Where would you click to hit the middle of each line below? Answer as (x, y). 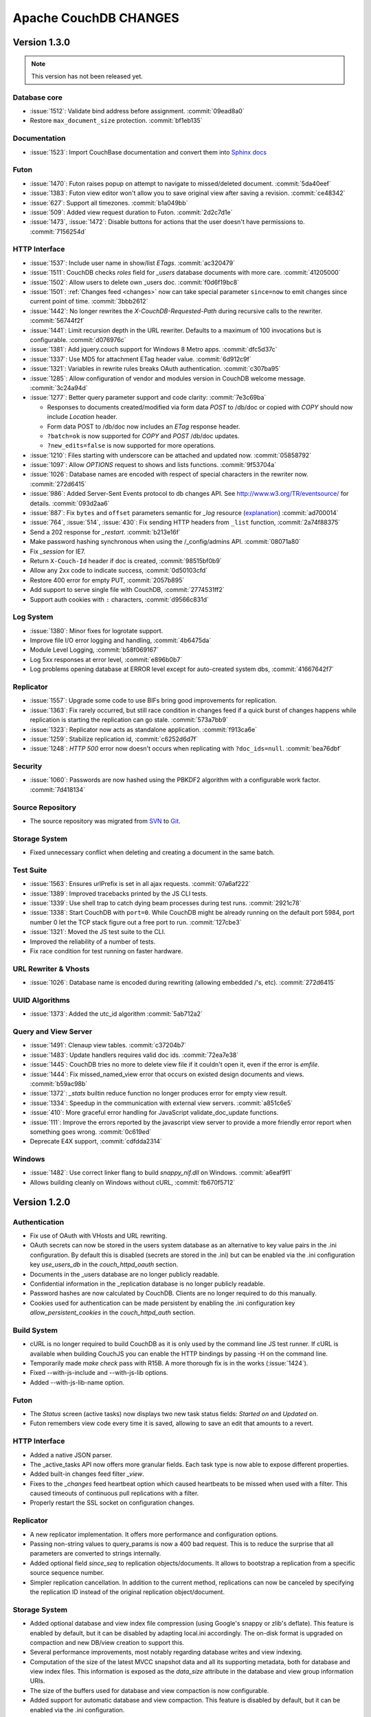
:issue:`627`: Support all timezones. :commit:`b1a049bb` (109, 203)
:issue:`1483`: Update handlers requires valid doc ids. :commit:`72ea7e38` (134, 1055)
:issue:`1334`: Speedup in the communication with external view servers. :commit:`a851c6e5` (161, 1103)
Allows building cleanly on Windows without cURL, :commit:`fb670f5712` (133, 1182)
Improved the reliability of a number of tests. (93, 942)
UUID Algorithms (41, 1000)
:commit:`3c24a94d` (59, 387)
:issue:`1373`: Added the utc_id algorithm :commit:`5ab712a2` (116, 1014)
